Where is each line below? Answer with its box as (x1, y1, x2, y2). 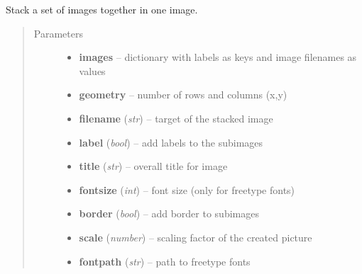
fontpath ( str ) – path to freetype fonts (79, 253, 251, 268)
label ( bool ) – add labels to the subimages (79, 135, 263, 149)
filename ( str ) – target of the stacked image (79, 110, 273, 125)
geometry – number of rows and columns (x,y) (79, 87, 287, 102)
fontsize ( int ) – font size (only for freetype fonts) (79, 182, 295, 197)
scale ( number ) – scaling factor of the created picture (79, 229, 312, 244)
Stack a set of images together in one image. (6, 2, 198, 16)
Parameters (33, 25, 83, 40)
